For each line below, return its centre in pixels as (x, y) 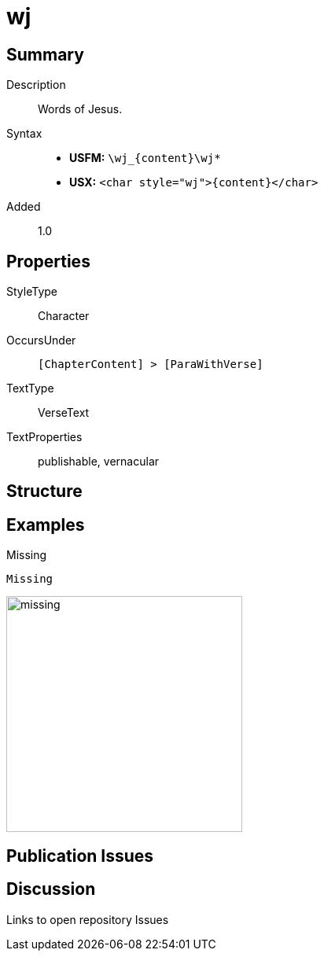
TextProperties (44, 437)
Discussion (51, 889)
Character (64, 316)
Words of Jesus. (80, 109)
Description (36, 85)
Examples (46, 525)
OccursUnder (41, 340)
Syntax (24, 134)
